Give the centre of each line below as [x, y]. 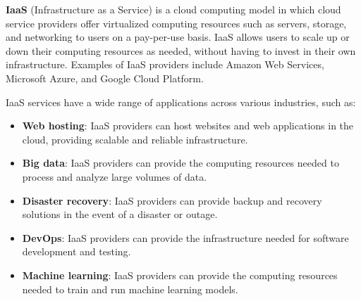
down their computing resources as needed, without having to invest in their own [181, 50]
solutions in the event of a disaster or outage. [120, 214]
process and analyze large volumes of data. [115, 176]
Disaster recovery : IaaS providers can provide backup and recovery [172, 200]
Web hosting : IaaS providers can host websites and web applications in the [188, 126]
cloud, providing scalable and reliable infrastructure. [135, 139]
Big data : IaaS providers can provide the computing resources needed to [180, 163]
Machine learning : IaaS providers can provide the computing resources [180, 275]
